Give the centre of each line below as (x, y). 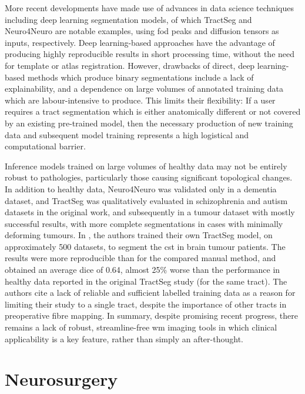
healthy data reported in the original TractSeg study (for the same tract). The (146, 281)
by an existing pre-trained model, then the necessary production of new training (149, 123)
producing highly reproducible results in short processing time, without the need (150, 54)
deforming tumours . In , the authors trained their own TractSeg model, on (139, 235)
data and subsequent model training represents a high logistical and (127, 134)
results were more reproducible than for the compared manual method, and (140, 258)
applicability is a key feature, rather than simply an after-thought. (124, 338)
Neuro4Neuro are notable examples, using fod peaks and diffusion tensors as (142, 31)
